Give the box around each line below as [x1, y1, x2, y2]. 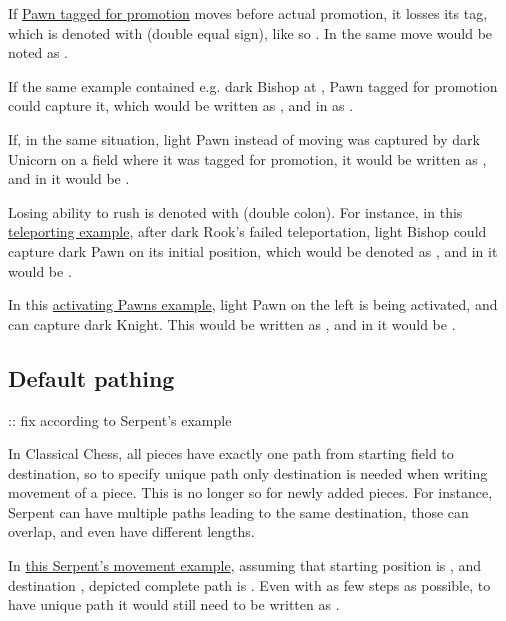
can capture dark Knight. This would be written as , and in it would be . [8, 313, 456, 334]
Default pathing [8, 362, 175, 393]
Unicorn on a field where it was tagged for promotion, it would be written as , [8, 148, 487, 169]
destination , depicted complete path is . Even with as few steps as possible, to [8, 574, 491, 595]
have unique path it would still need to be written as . [8, 594, 340, 615]
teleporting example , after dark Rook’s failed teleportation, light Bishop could [8, 221, 487, 242]
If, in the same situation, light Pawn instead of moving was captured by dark [8, 128, 480, 149]
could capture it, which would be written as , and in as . [8, 95, 354, 116]
